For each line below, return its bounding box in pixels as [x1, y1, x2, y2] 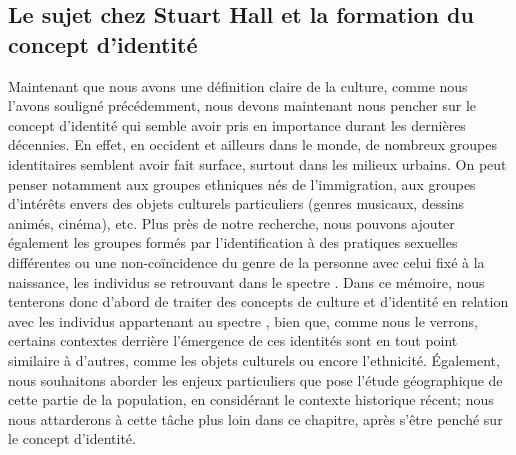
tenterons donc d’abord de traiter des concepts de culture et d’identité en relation [8, 291, 509, 312]
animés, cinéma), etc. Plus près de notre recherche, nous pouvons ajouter [8, 212, 455, 233]
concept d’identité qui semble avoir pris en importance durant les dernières [8, 114, 466, 135]
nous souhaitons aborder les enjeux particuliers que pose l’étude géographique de [8, 369, 503, 390]
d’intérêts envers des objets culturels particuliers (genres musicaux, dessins [8, 193, 465, 214]
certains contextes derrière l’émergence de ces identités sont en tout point [8, 330, 458, 351]
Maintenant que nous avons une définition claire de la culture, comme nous [8, 75, 468, 96]
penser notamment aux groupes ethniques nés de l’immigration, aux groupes [8, 173, 476, 194]
